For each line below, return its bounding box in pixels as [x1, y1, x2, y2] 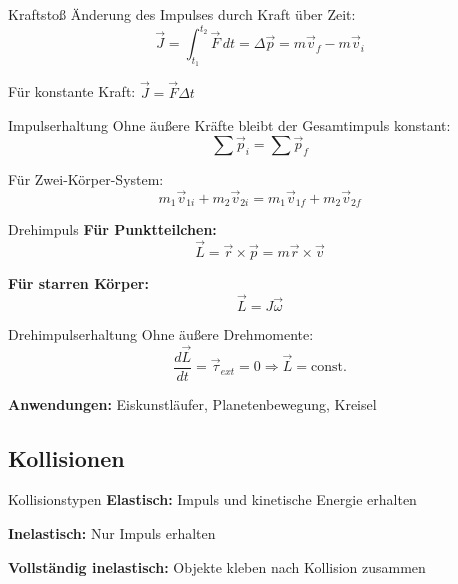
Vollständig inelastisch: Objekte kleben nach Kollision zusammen [8, 556, 426, 577]
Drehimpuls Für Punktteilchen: [8, 219, 217, 240]
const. [310, 360, 347, 375]
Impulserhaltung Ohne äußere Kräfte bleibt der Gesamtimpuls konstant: [8, 115, 451, 136]
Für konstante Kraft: [8, 81, 136, 102]
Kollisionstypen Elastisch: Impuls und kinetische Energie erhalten [8, 489, 417, 510]
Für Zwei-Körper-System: [8, 168, 164, 189]
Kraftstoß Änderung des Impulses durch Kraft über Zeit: [8, 4, 356, 24]
